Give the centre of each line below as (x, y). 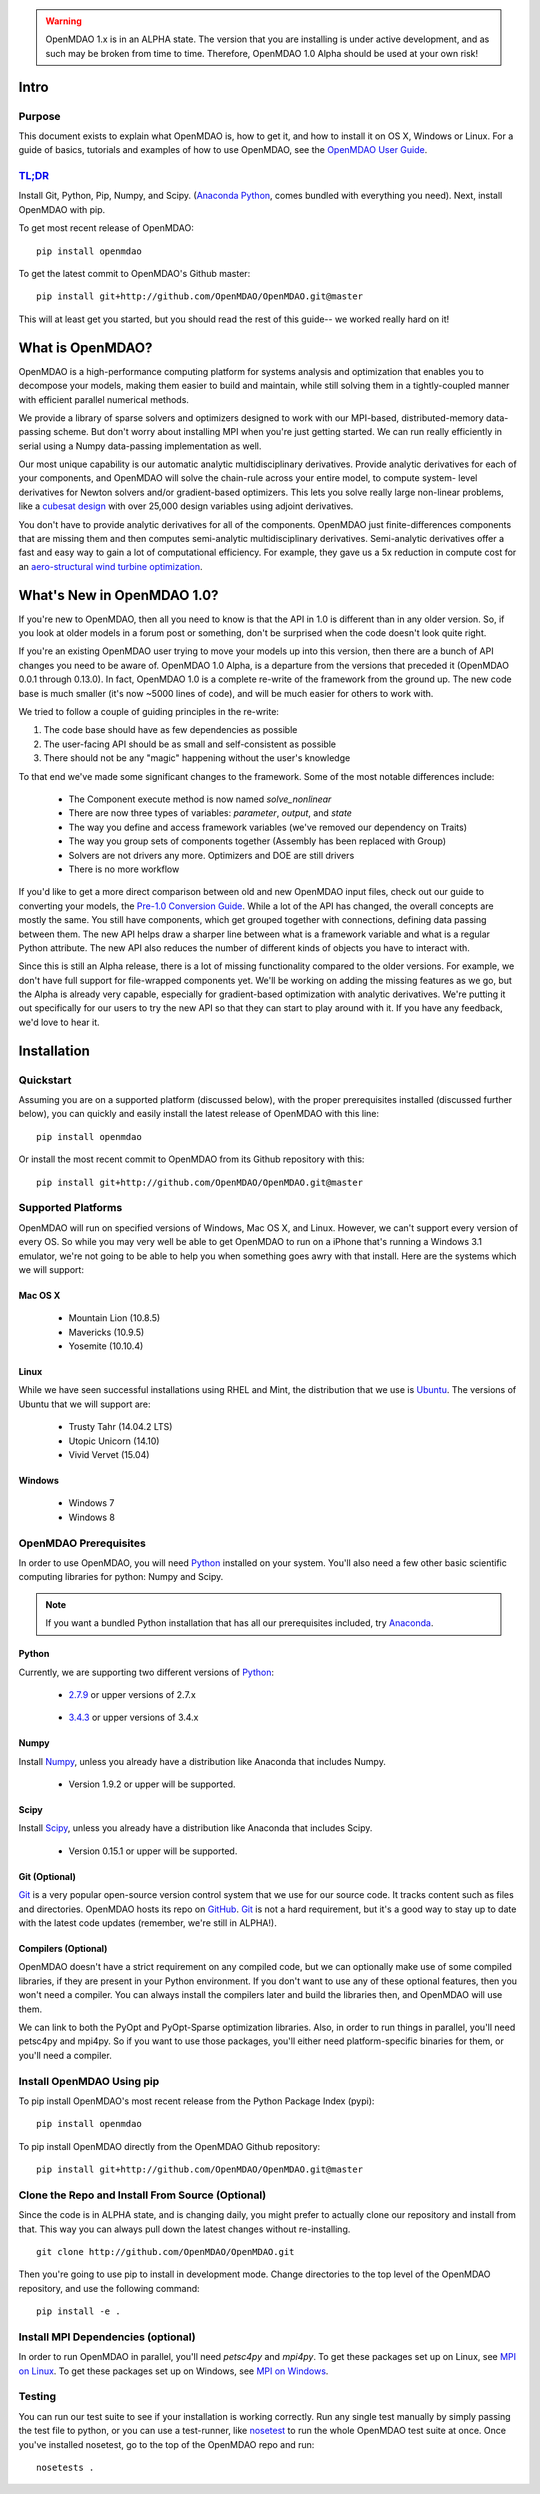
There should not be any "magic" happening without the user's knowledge (197, 758)
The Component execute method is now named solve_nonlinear (200, 799)
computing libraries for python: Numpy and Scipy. (121, 1577)
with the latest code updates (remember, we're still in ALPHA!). (147, 1923)
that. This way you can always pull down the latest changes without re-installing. (184, 2229)
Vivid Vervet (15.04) (109, 1455)
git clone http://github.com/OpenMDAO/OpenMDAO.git (165, 2251)
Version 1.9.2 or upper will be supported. (152, 1784)
